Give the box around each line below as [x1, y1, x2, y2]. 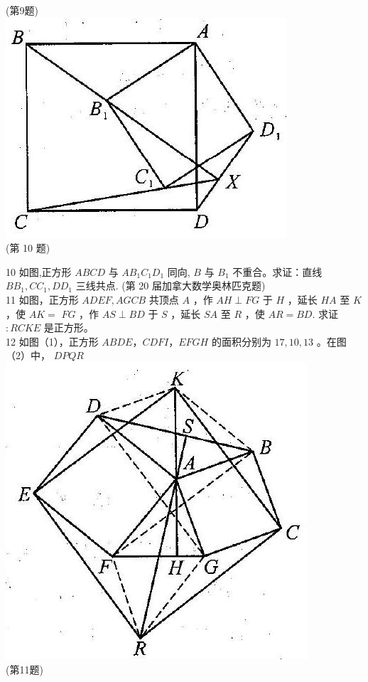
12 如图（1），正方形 [6, 334, 99, 348]
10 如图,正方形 [6, 264, 72, 279]
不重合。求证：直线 [232, 264, 323, 279]
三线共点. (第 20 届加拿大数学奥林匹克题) [75, 278, 266, 293]
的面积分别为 [211, 334, 271, 348]
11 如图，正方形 [6, 292, 79, 307]
